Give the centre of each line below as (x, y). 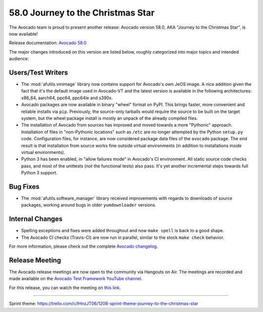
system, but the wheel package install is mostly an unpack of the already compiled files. (110, 118)
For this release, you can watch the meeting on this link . (65, 288)
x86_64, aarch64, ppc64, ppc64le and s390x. (67, 98)
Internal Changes (36, 219)
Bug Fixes (24, 187)
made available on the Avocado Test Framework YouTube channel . (76, 279)
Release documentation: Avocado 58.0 (48, 43)
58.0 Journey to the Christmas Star (82, 13)
